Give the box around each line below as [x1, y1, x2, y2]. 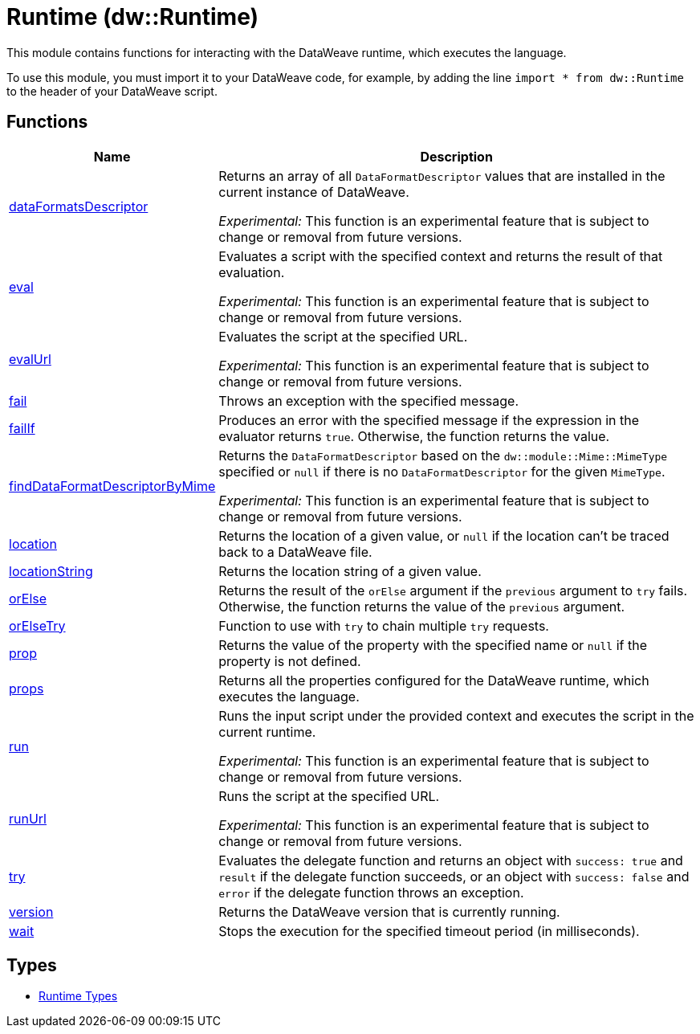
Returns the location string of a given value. [218, 562, 482, 579]
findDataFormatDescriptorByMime [9, 477, 216, 494]
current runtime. [218, 723, 316, 740]
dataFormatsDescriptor [9, 198, 149, 215]
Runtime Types [39, 989, 118, 1003]
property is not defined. [218, 652, 361, 669]
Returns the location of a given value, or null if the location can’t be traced [218, 527, 669, 544]
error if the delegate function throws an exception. [218, 884, 524, 901]
